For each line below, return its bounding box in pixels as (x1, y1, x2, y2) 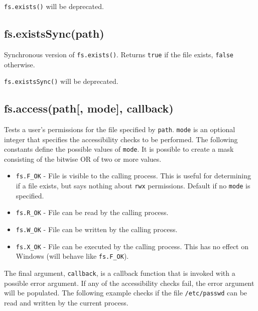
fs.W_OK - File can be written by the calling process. (16, 224, 178, 235)
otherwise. (4, 59, 35, 69)
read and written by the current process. (4, 297, 128, 307)
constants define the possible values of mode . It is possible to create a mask (4, 144, 234, 154)
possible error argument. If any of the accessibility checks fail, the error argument (4, 277, 254, 288)
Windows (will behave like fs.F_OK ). (16, 251, 129, 261)
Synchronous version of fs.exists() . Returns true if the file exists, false (4, 49, 233, 59)
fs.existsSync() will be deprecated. (4, 76, 118, 86)
